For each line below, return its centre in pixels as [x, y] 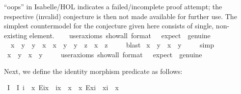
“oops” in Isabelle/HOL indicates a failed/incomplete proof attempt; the [113, 6]
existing [16, 35]
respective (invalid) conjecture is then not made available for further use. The [120, 16]
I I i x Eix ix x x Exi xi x [63, 87]
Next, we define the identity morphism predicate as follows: [93, 71]
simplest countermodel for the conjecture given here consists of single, [109, 26]
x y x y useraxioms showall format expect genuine [105, 54]
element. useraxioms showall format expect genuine [120, 35]
